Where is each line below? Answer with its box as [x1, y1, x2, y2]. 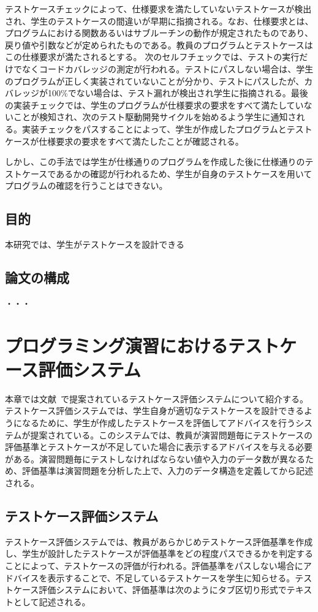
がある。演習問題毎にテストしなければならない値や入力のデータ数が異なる [5, 452, 305, 465]
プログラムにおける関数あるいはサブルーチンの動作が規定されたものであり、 [5, 26, 313, 39]
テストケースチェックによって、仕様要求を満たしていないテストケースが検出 [5, 2, 312, 15]
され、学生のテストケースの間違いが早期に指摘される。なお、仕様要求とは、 [5, 14, 314, 27]
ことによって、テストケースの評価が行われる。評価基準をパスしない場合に [5, 559, 303, 572]
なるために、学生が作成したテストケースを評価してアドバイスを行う [21, 416, 296, 429]
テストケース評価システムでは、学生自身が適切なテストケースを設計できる [5, 404, 304, 417]
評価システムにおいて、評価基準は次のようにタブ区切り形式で [39, 583, 287, 596]
